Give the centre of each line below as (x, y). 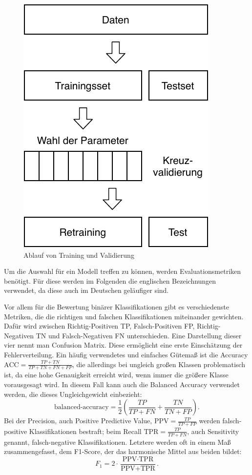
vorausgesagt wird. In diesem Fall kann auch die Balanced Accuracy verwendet (122, 384)
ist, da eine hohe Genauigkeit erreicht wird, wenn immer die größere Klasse (116, 375)
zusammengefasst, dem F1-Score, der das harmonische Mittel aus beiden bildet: (123, 451)
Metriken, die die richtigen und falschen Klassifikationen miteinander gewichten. (124, 316)
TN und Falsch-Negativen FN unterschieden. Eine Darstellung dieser (139, 335)
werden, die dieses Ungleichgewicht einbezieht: (73, 394)
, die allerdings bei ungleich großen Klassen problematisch (159, 364)
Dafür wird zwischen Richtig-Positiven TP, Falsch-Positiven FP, (99, 326)
